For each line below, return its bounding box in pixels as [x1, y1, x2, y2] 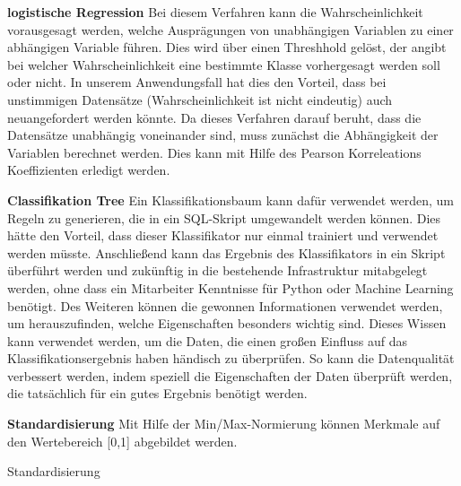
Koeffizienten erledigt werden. [7, 161, 170, 179]
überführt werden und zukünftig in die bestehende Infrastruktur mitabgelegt [7, 261, 428, 280]
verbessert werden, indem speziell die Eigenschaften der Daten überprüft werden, [7, 366, 453, 385]
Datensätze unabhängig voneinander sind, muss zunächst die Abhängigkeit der [7, 126, 439, 144]
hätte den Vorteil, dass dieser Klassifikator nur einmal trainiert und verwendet [7, 226, 439, 245]
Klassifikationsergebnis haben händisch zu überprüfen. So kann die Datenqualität [7, 349, 455, 368]
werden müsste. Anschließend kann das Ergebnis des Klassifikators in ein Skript [7, 243, 446, 262]
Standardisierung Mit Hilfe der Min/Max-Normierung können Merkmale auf [7, 414, 440, 433]
